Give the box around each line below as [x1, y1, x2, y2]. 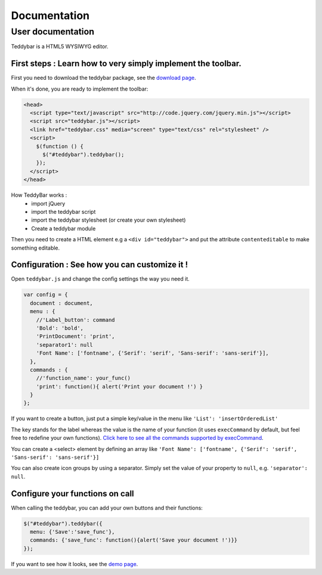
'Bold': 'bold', [36, 325, 83, 331]
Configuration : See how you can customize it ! [11, 260, 188, 270]
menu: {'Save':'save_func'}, [30, 529, 116, 536]
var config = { [23, 291, 68, 298]
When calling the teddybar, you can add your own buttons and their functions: [11, 504, 203, 511]
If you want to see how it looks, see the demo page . [11, 560, 138, 567]
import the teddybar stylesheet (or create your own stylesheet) [31, 216, 186, 223]
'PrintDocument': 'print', [36, 333, 116, 340]
